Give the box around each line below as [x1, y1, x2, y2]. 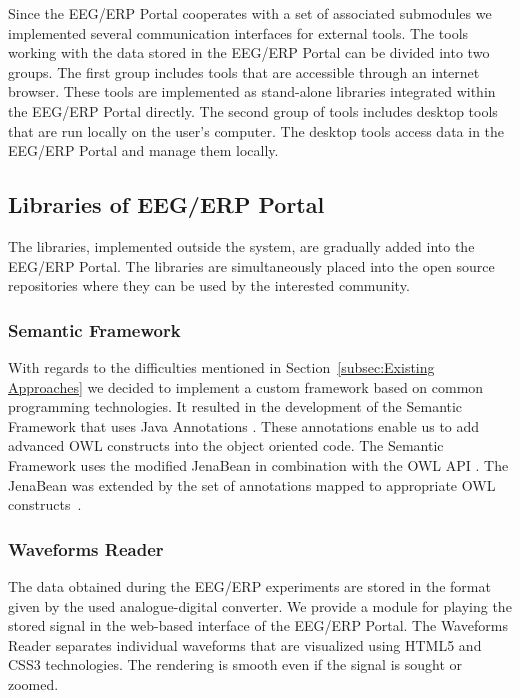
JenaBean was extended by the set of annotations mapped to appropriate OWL [8, 474, 496, 495]
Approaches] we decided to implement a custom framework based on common [8, 376, 484, 397]
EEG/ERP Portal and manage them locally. [8, 140, 279, 161]
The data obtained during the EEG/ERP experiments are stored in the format [8, 575, 491, 596]
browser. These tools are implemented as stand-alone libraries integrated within [8, 81, 496, 102]
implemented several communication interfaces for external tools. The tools [8, 22, 469, 43]
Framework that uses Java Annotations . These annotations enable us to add [8, 415, 480, 436]
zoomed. [8, 673, 59, 694]
